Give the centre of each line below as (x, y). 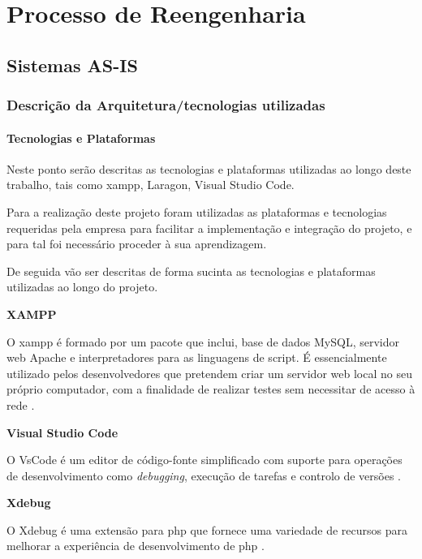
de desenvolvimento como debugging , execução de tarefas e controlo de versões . (204, 475)
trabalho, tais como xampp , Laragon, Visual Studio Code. (151, 185)
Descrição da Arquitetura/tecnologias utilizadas (166, 105)
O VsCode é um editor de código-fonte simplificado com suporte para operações (205, 460)
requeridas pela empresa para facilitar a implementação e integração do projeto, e (209, 228)
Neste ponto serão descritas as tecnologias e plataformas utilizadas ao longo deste (209, 168)
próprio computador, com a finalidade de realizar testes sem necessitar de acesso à (211, 389)
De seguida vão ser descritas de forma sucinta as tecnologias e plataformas (191, 271)
